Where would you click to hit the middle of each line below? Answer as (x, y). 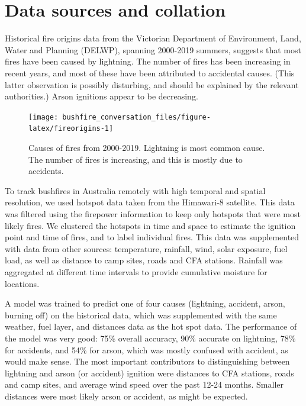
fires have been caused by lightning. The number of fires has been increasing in (148, 61)
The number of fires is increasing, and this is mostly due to (136, 159)
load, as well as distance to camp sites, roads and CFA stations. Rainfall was (144, 260)
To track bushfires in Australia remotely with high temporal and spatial (135, 190)
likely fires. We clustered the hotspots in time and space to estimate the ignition (150, 225)
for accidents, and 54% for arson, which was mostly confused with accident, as (146, 349)
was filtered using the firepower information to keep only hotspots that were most (153, 213)
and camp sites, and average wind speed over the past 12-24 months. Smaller (144, 384)
